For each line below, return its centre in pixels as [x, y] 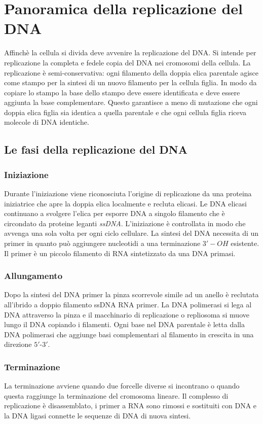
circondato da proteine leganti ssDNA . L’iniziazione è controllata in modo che [125, 223]
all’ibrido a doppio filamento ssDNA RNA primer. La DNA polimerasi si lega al [128, 305]
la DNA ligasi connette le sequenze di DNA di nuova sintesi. [98, 415]
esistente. [245, 243]
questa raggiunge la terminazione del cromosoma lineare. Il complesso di [116, 395]
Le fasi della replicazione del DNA [96, 149]
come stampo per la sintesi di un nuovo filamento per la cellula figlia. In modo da [130, 82]
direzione [18, 344]
